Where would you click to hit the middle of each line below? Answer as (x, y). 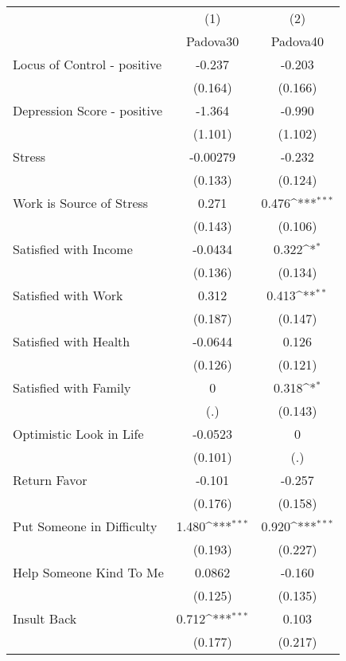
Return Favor (50, 480)
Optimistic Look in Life (78, 434)
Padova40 (297, 41)
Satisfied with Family (72, 387)
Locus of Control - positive (87, 64)
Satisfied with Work (68, 295)
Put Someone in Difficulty (85, 526)
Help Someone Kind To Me (88, 572)
